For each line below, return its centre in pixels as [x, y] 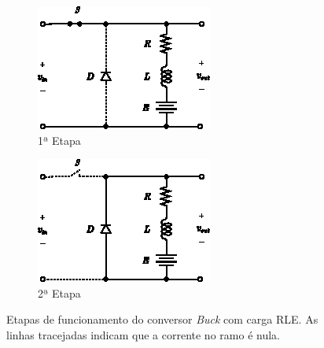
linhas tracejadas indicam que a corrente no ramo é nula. [143, 334]
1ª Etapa [59, 140]
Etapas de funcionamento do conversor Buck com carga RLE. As [162, 319]
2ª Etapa [59, 292]
